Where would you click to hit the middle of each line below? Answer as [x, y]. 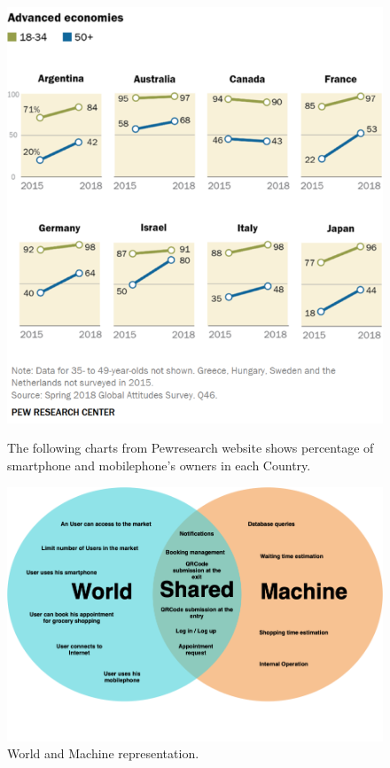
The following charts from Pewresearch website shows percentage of [191, 448]
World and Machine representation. [103, 753]
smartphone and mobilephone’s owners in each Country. [159, 465]
